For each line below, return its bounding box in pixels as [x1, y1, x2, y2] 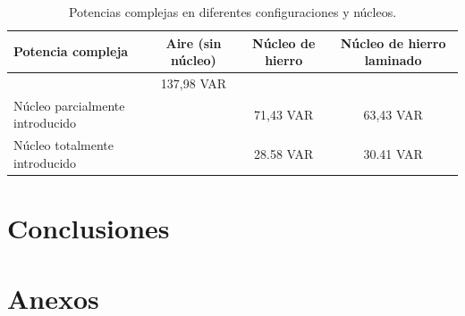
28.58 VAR [254, 145, 314, 163]
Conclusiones [7, 210, 170, 246]
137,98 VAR [160, 74, 227, 93]
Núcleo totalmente [13, 136, 114, 154]
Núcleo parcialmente [13, 96, 125, 114]
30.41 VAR [363, 145, 423, 163]
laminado [364, 51, 422, 70]
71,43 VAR [254, 104, 314, 123]
